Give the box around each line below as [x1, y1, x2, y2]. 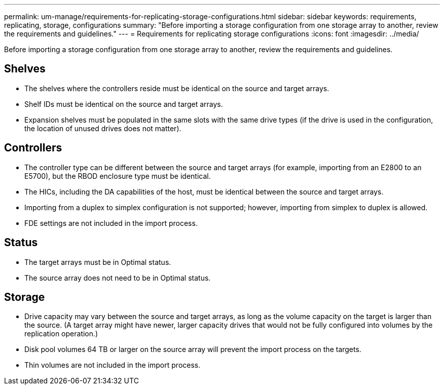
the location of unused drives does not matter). [24, 124, 181, 133]
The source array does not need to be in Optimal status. [24, 273, 211, 282]
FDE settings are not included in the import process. [24, 218, 198, 227]
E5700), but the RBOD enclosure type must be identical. [24, 171, 211, 180]
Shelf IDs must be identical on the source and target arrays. [24, 99, 223, 108]
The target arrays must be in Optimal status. [24, 257, 171, 266]
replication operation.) [24, 329, 98, 338]
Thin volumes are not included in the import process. [24, 361, 201, 370]
